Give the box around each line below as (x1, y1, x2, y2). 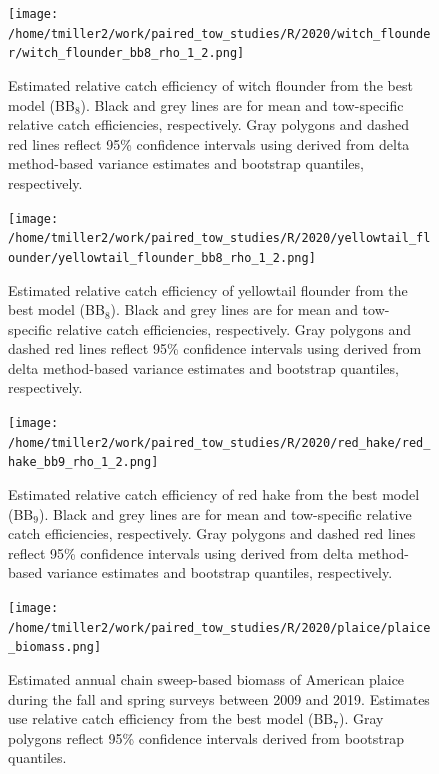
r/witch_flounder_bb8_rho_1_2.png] (8, 46, 245, 61)
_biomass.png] (8, 640, 102, 655)
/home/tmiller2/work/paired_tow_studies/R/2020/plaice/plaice (8, 620, 431, 635)
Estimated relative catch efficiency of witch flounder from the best (8, 74, 413, 95)
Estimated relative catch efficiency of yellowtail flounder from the (8, 279, 408, 300)
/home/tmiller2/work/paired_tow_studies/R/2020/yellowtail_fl (8, 231, 431, 246)
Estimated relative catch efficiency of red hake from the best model (8, 484, 420, 505)
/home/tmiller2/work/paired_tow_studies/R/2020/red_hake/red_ (8, 435, 431, 450)
